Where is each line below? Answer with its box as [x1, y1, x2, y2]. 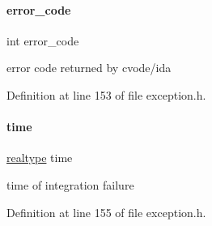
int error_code [6, 32, 79, 49]
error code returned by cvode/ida [6, 59, 172, 76]
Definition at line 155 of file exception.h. [6, 203, 206, 220]
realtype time [6, 149, 73, 166]
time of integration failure [6, 176, 134, 193]
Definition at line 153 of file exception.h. [6, 86, 206, 103]
